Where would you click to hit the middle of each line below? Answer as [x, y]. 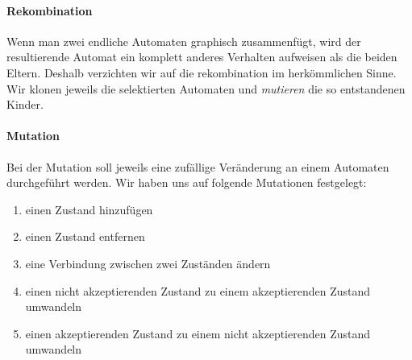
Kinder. [25, 104]
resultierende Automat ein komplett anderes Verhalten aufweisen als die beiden [202, 57]
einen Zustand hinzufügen [89, 209]
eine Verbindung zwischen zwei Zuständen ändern [148, 263]
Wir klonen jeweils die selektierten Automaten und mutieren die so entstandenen [206, 88]
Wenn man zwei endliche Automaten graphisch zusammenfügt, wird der [184, 41]
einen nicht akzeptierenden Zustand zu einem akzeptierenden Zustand [198, 290]
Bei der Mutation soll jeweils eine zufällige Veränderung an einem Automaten [198, 166]
